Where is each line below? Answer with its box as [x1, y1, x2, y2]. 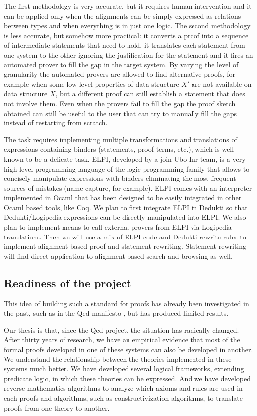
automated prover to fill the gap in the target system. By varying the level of [4, 59, 239, 69]
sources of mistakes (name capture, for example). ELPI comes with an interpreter [4, 182, 252, 193]
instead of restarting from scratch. [4, 118, 108, 128]
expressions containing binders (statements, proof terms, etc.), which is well [4, 144, 234, 154]
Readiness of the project [4, 275, 131, 290]
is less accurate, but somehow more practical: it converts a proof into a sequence [4, 30, 249, 40]
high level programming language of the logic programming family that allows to [4, 163, 250, 174]
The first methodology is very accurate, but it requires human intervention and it [4, 1, 252, 11]
